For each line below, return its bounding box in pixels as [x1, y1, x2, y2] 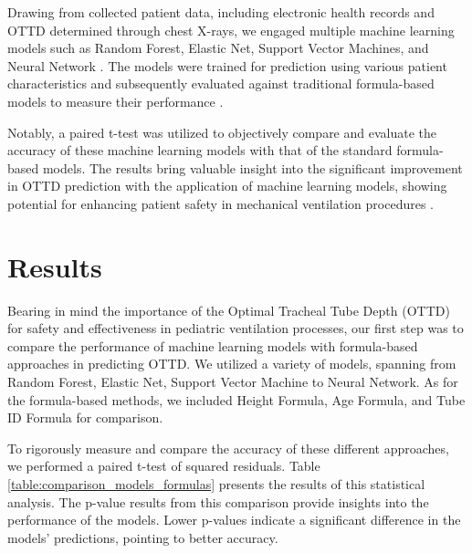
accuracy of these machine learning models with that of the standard [7, 141, 393, 160]
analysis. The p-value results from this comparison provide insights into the [7, 492, 429, 511]
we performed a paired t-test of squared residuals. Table [7, 456, 320, 475]
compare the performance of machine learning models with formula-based [7, 336, 418, 355]
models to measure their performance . [7, 91, 224, 110]
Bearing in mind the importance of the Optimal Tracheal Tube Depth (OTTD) [7, 300, 450, 319]
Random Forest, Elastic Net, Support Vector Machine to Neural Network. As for [7, 372, 458, 391]
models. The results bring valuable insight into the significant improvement [42, 158, 463, 177]
